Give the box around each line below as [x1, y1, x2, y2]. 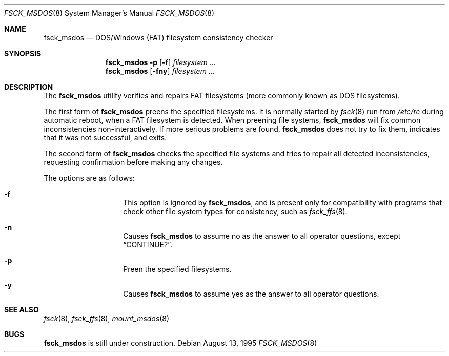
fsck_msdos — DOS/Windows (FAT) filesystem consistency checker [44, 33, 273, 42]
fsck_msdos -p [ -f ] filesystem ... [105, 58, 216, 67]
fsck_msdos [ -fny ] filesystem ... [105, 67, 215, 75]
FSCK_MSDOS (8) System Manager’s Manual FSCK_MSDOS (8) [4, 9, 214, 17]
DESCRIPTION [4, 82, 53, 91]
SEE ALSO [4, 305, 39, 314]
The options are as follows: [44, 174, 135, 182]
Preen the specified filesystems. [123, 265, 232, 274]
